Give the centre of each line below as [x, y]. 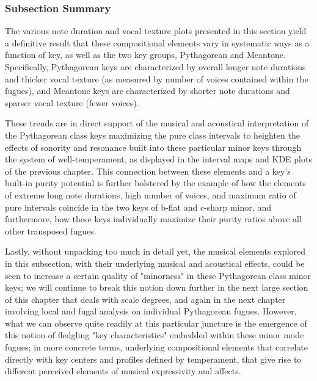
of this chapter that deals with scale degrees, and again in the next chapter [145, 299]
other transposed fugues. [51, 230]
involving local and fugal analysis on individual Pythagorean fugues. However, [151, 311]
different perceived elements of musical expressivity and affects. [123, 371]
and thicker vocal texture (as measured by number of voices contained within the [157, 78]
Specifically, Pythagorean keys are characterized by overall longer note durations [155, 67]
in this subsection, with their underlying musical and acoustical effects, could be [155, 263]
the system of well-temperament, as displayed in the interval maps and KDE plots [158, 159]
